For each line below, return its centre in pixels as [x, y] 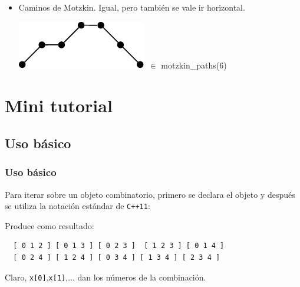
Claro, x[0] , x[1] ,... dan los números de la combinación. [106, 277]
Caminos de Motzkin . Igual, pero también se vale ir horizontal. [132, 7]
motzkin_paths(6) [194, 65]
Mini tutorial [59, 105]
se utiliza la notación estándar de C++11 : [78, 206]
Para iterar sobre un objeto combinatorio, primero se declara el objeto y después [150, 194]
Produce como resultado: [50, 225]
